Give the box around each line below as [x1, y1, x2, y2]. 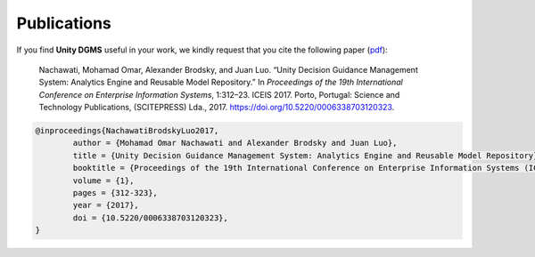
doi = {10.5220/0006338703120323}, [72, 213, 229, 222]
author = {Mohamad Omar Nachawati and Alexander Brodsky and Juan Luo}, [72, 138, 398, 149]
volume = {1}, [72, 175, 135, 186]
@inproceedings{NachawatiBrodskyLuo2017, [35, 125, 219, 136]
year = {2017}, [72, 200, 140, 211]
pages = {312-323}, [72, 188, 158, 198]
